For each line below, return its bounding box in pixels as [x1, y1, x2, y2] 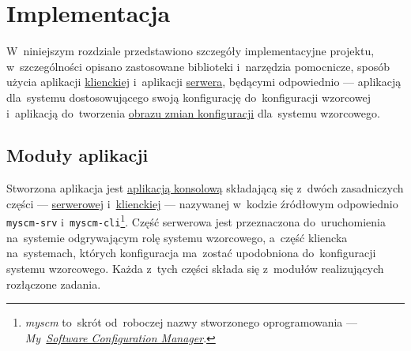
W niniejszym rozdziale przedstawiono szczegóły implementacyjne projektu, [6, 43, 375, 59]
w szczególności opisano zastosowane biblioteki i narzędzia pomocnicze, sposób [6, 58, 390, 74]
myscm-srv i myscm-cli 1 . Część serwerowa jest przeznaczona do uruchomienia [6, 211, 386, 230]
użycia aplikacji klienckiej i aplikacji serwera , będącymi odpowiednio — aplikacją [6, 73, 402, 90]
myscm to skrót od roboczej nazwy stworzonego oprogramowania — [25, 314, 358, 330]
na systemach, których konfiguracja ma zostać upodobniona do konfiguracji [6, 245, 376, 261]
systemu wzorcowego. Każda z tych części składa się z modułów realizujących [6, 260, 384, 276]
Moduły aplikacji [6, 143, 149, 167]
